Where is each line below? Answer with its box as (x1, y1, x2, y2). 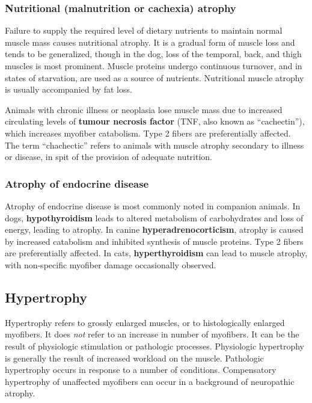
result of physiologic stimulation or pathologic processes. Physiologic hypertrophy (5, 339, 304, 352)
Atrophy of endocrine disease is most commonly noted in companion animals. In (5, 199, 301, 212)
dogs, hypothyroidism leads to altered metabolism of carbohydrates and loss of (5, 211, 304, 224)
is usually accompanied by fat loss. (5, 83, 132, 96)
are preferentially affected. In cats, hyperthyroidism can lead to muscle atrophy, (5, 247, 308, 259)
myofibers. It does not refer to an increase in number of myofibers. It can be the (5, 328, 299, 340)
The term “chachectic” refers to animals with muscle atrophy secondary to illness (5, 138, 304, 151)
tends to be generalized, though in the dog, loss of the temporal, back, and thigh (5, 48, 302, 60)
